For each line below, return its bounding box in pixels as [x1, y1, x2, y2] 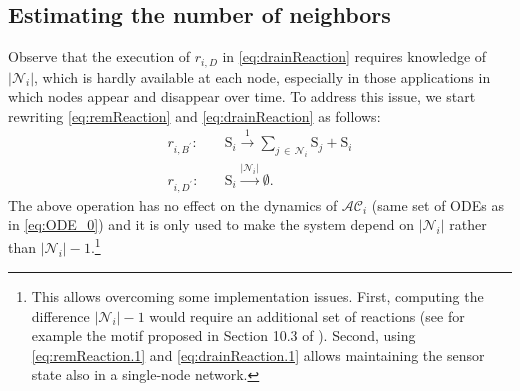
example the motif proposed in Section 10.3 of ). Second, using [31, 325, 416, 346]
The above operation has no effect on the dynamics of [8, 194, 338, 215]
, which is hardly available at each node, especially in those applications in [34, 66, 491, 87]
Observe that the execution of [8, 46, 191, 67]
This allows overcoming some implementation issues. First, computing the [31, 286, 484, 307]
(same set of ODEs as [371, 194, 504, 215]
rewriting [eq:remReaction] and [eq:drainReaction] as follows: [8, 105, 381, 126]
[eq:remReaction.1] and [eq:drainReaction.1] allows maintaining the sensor [31, 344, 485, 365]
